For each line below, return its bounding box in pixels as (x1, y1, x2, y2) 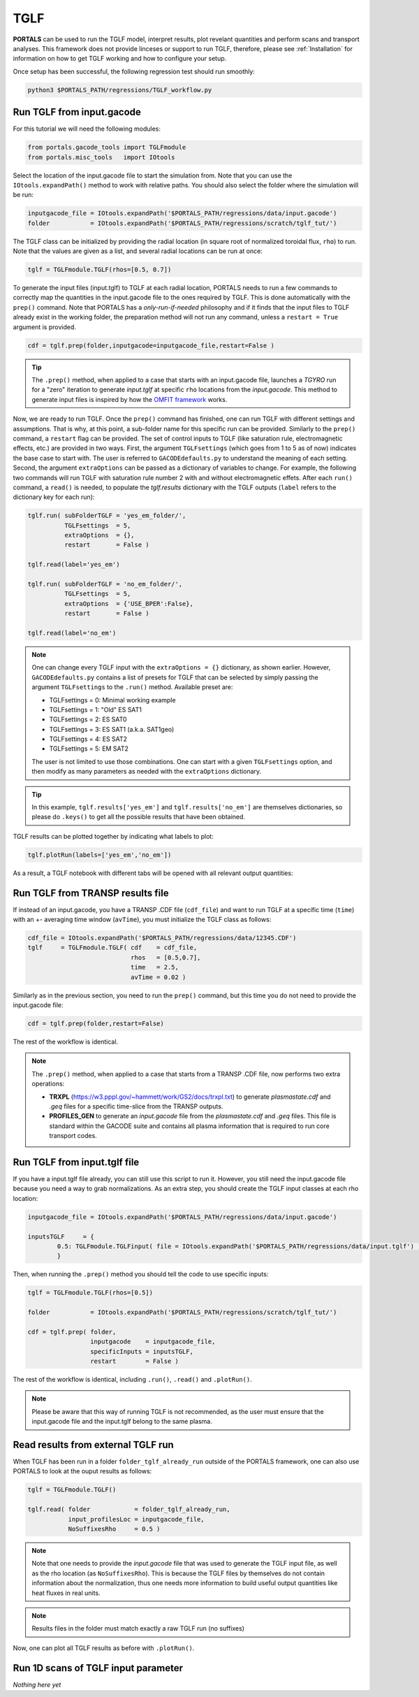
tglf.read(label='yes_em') (27, 561, 120, 569)
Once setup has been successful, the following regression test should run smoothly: (13, 67, 255, 75)
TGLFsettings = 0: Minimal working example (49, 695, 176, 704)
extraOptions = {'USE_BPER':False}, (64, 600, 193, 607)
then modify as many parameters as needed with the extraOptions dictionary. (31, 767, 262, 776)
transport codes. (49, 1132, 97, 1140)
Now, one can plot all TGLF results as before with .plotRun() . (13, 1643, 195, 1652)
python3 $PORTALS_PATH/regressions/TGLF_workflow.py (27, 86, 212, 94)
